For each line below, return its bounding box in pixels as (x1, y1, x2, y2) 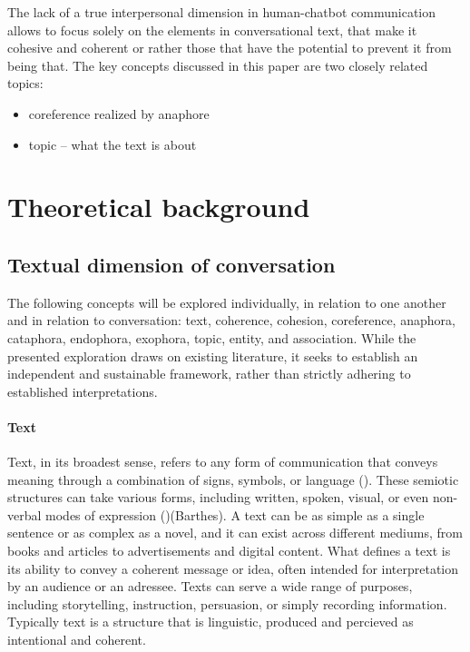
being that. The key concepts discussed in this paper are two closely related (7, 55, 428, 74)
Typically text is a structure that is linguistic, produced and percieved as (7, 612, 414, 631)
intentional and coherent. (7, 630, 146, 649)
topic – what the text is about (28, 134, 197, 153)
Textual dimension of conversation (7, 250, 336, 278)
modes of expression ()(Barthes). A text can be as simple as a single (45, 505, 425, 524)
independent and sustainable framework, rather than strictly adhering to (7, 364, 411, 383)
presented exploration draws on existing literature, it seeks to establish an (7, 346, 418, 365)
